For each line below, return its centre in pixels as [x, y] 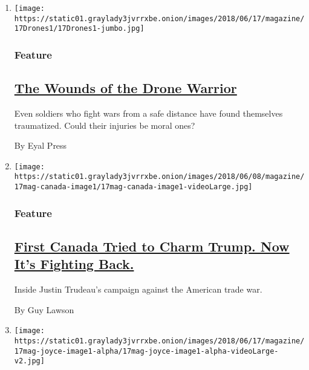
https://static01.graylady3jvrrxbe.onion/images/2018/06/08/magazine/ [159, 177]
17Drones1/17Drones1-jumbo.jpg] [79, 29]
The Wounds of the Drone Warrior [125, 88]
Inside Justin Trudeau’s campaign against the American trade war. [138, 289]
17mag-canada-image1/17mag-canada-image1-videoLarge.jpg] [133, 187]
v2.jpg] [29, 361]
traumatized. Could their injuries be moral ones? [105, 125]
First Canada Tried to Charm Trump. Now [152, 246]
